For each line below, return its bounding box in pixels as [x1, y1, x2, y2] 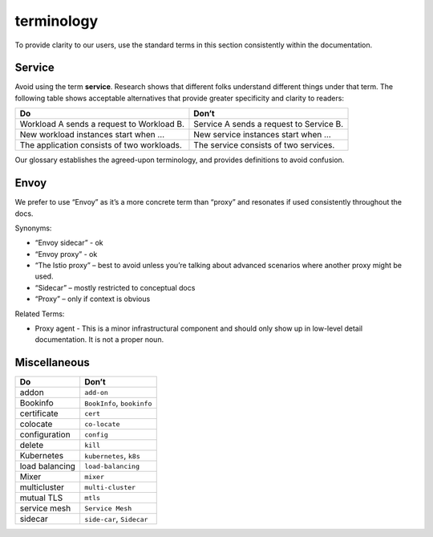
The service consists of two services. [193, 140, 335, 151]
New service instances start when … [193, 129, 332, 140]
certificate [19, 408, 59, 419]
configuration [19, 429, 71, 441]
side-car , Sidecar [84, 514, 148, 525]
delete [19, 440, 44, 451]
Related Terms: [14, 309, 65, 319]
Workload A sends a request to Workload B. [19, 119, 184, 130]
